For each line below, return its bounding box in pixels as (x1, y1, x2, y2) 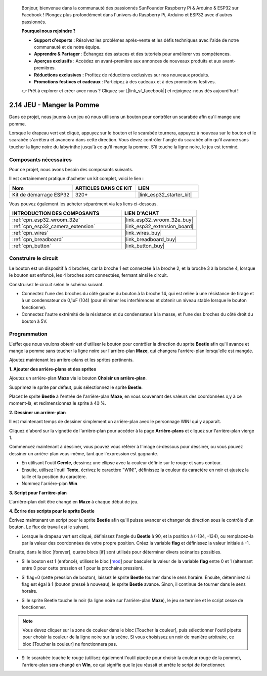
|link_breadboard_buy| (124, 236, 177, 243)
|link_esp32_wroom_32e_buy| (124, 216, 194, 223)
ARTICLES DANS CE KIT (75, 184, 133, 191)
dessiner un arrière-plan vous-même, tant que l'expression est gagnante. (9, 450, 158, 456)
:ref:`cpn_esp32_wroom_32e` (12, 216, 80, 223)
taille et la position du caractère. (21, 474, 87, 480)
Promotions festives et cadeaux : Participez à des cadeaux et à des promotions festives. (34, 78, 216, 84)
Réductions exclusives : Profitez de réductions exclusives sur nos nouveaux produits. (34, 72, 210, 78)
